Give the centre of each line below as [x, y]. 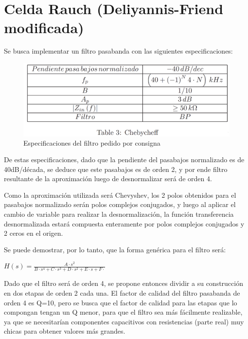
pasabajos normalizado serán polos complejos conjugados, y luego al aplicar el [120, 204]
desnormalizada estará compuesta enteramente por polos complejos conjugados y [124, 223]
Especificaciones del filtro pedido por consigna [92, 143]
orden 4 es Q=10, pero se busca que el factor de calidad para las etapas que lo [121, 302]
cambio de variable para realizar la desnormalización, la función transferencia [119, 214]
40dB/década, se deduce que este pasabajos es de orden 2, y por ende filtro [116, 169]
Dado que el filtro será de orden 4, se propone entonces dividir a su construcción [124, 283]
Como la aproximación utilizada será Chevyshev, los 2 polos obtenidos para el [120, 195]
